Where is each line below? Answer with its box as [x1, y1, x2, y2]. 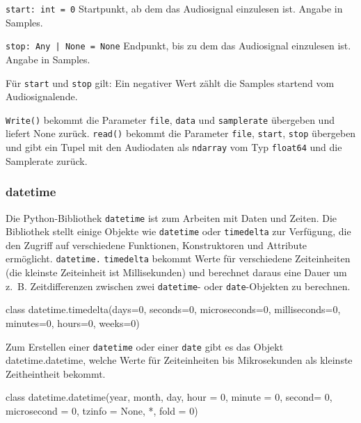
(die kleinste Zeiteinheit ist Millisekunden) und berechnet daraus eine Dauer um [6, 265, 347, 280]
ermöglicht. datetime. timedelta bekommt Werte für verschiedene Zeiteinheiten [6, 251, 351, 266]
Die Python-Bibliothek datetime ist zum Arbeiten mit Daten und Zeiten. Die [6, 210, 337, 225]
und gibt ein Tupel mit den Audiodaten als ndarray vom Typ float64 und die [6, 140, 342, 154]
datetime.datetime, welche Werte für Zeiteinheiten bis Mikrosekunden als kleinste [6, 353, 353, 367]
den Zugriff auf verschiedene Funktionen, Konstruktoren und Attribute [6, 237, 307, 252]
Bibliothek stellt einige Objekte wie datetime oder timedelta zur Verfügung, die [6, 224, 351, 239]
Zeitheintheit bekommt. [6, 366, 106, 381]
